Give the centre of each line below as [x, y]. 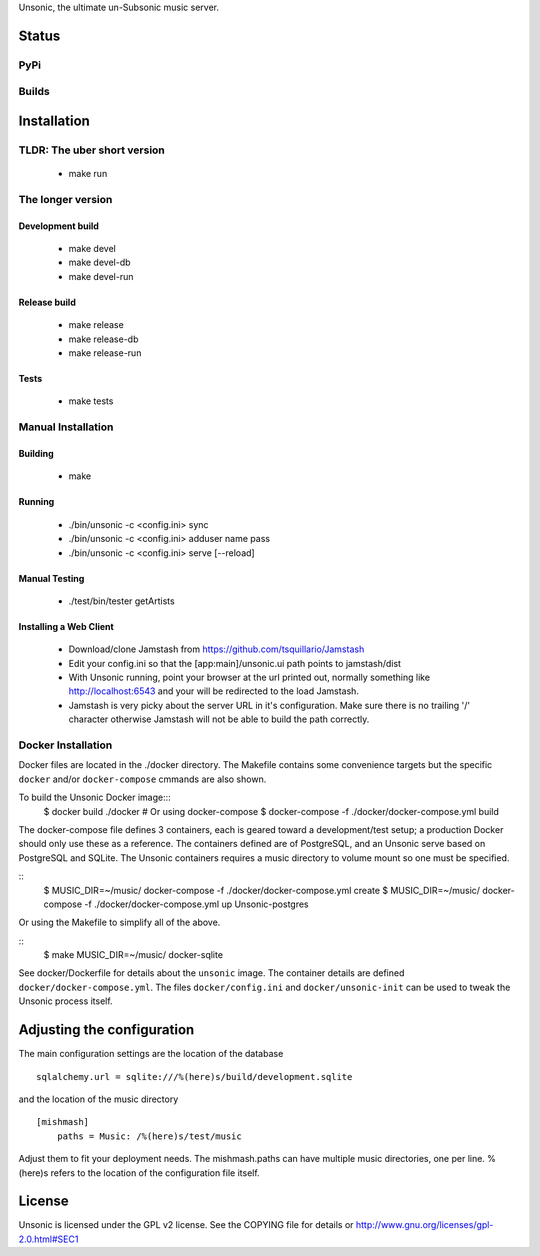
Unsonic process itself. [66, 1001]
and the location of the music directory [98, 1099]
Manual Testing [51, 578]
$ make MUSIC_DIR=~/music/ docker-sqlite [133, 955]
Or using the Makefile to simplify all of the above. [119, 922]
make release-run [105, 353]
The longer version [65, 199]
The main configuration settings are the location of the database [151, 1054]
